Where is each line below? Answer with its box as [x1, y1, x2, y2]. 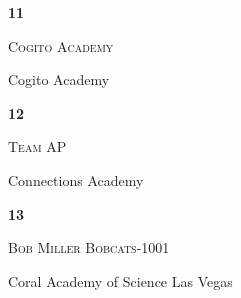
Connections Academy [8, 169, 144, 190]
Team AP [8, 136, 67, 157]
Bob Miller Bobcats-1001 [8, 237, 170, 258]
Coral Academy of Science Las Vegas [8, 270, 233, 291]
